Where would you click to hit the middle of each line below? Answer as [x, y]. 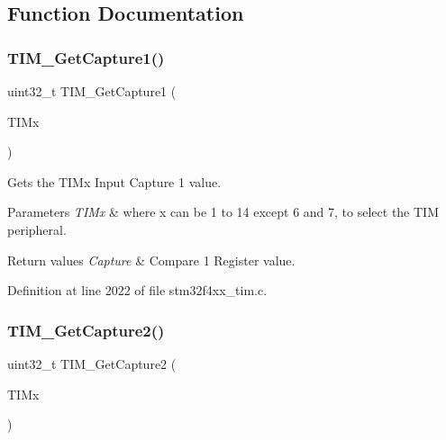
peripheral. [37, 229]
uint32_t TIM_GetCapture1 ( [92, 91]
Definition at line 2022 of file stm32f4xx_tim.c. [137, 290]
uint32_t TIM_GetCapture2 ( [92, 363]
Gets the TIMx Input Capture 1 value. [114, 181]
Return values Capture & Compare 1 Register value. [151, 260]
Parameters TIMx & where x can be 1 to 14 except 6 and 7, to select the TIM [223, 212]
